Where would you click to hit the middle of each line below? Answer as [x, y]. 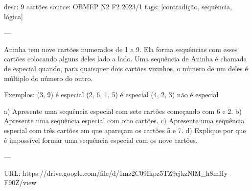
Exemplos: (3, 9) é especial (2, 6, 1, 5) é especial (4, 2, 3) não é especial [111, 95]
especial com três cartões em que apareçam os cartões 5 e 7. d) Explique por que [125, 130]
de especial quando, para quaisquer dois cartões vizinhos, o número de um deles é [126, 68]
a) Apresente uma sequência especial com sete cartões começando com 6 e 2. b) [123, 111]
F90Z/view [20, 182]
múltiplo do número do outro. [48, 78]
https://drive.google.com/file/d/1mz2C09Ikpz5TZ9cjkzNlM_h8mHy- [126, 173]
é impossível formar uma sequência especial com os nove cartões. [101, 140]
